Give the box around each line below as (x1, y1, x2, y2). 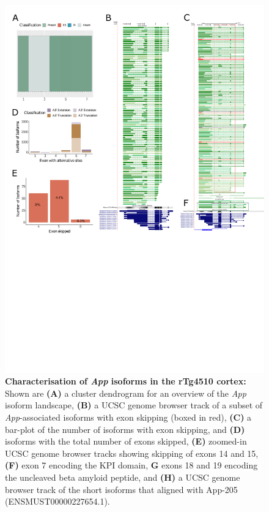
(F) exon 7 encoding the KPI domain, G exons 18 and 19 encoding (5, 459, 258, 472)
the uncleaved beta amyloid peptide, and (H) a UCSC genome (5, 471, 240, 484)
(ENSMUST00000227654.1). (5, 495, 110, 508)
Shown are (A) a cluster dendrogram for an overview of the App (5, 386, 246, 399)
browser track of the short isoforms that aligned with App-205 (5, 483, 238, 495)
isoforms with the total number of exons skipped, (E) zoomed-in (5, 435, 247, 448)
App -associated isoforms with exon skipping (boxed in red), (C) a (5, 411, 252, 424)
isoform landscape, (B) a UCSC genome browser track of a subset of (5, 399, 263, 411)
